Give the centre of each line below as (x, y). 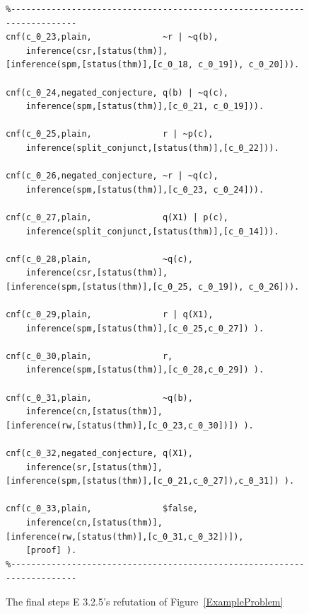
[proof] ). (51, 551)
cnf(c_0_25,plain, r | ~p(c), (110, 134)
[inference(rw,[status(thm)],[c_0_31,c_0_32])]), (125, 536)
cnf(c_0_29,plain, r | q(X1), (110, 315)
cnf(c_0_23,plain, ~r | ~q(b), (112, 37)
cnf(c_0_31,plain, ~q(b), (99, 398)
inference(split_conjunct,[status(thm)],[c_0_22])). (152, 148)
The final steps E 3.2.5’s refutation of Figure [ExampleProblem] (145, 601)
